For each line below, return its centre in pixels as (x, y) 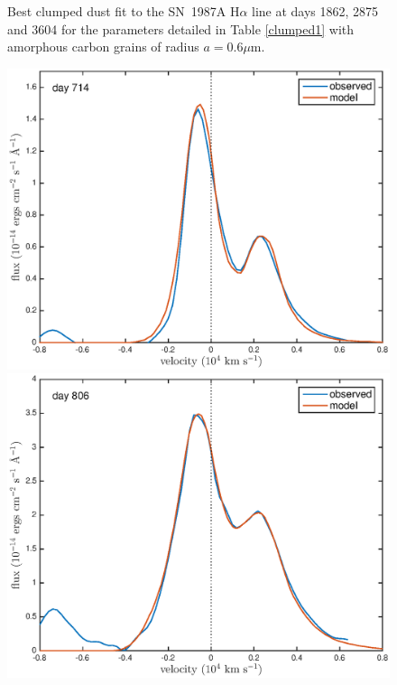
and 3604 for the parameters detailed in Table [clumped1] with (181, 28)
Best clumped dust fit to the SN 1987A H (124, 11)
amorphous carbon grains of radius (103, 47)
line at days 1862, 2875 (315, 11)
